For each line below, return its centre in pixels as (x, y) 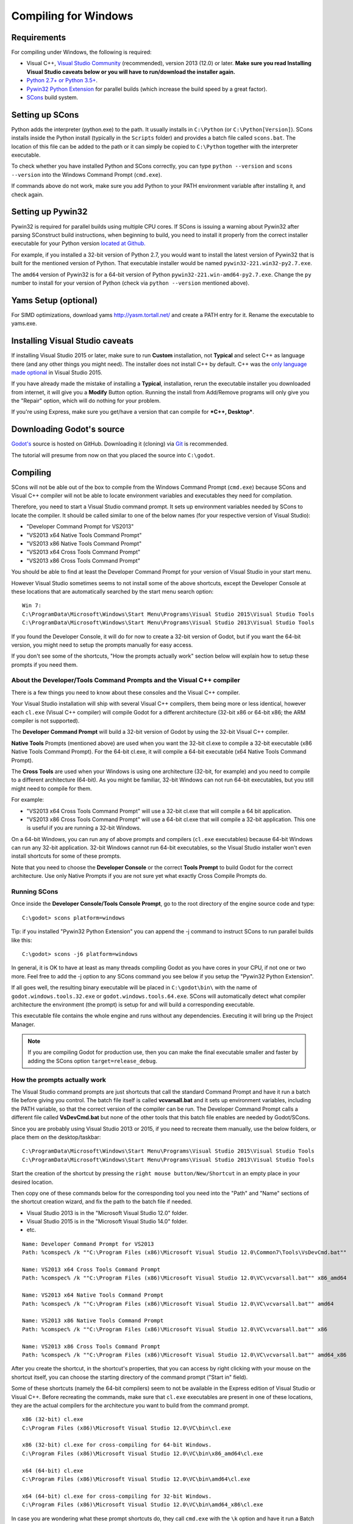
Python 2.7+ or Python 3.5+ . (62, 80)
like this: (22, 940)
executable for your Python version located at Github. (78, 243)
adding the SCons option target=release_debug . (93, 1061)
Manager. (23, 1024)
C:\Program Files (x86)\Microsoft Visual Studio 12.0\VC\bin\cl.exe (127, 1428)
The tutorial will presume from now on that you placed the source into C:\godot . (113, 455)
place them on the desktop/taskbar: (56, 1137)
